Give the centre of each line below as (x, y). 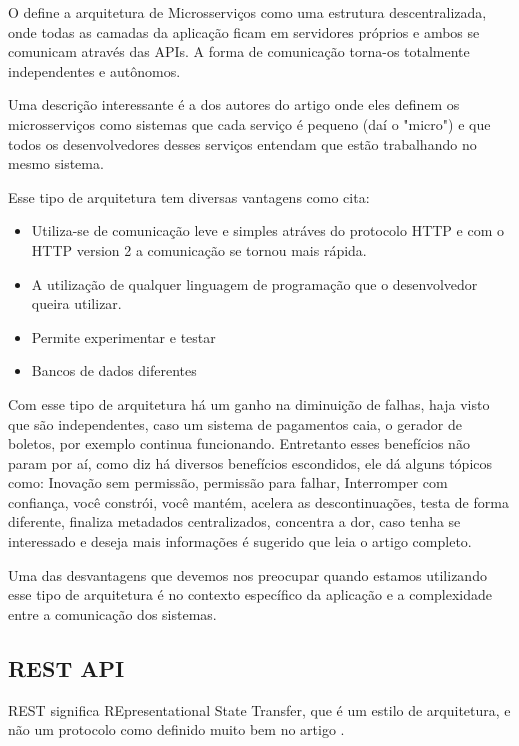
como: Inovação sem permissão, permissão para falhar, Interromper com (228, 482)
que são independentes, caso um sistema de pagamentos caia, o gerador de (235, 423)
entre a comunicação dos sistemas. (112, 613)
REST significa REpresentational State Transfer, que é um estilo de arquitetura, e (259, 709)
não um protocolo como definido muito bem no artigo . (176, 729)
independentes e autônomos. (94, 70)
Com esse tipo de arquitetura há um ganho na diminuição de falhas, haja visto (249, 403)
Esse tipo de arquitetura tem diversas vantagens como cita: (189, 196)
